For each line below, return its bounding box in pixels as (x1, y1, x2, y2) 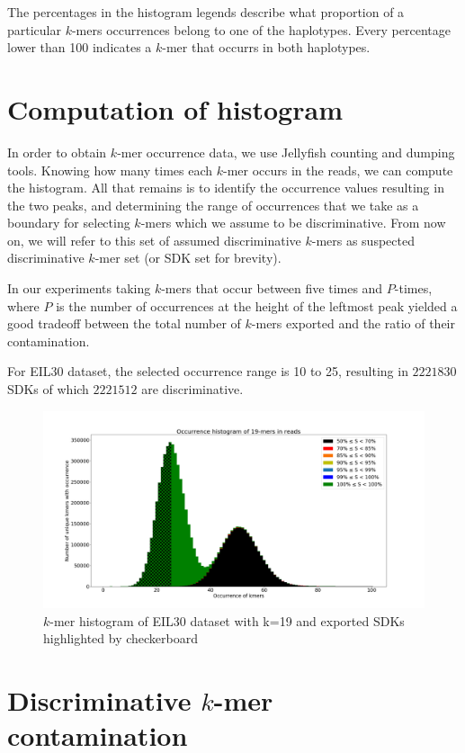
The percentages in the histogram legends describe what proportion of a (7, 3, 405, 21)
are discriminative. (141, 380, 244, 399)
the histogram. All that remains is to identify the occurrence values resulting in (7, 178, 444, 197)
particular (7, 20, 61, 39)
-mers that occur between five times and (161, 279, 383, 298)
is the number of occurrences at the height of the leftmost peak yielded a (56, 296, 458, 315)
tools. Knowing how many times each (7, 160, 213, 179)
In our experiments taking (7, 279, 151, 298)
